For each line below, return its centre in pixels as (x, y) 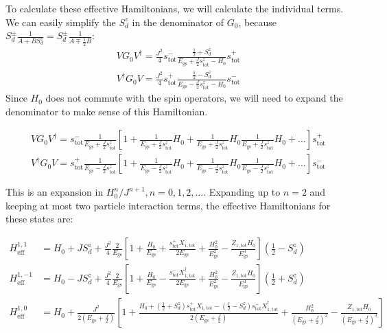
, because (258, 22)
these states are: (39, 219)
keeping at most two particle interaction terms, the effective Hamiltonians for (168, 205)
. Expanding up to (242, 192)
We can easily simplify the (61, 22)
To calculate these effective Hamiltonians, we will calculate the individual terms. (175, 8)
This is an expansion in (55, 192)
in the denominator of (178, 22)
